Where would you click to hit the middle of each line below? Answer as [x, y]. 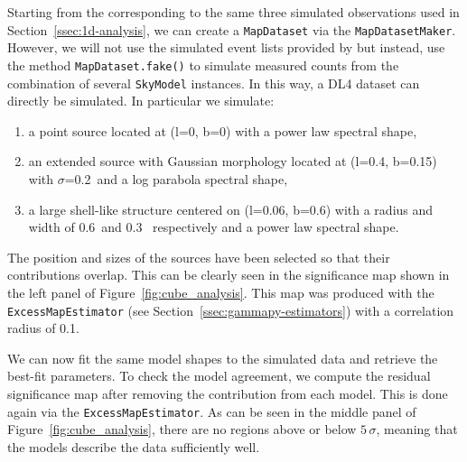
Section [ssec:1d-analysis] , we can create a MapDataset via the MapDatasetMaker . [232, 29]
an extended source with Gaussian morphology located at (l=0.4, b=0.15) [233, 161]
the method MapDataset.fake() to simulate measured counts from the [203, 65]
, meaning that [417, 429]
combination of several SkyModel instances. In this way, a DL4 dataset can [214, 83]
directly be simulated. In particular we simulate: [141, 101]
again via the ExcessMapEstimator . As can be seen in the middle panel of [212, 411]
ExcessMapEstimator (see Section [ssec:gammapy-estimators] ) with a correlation [231, 310]
